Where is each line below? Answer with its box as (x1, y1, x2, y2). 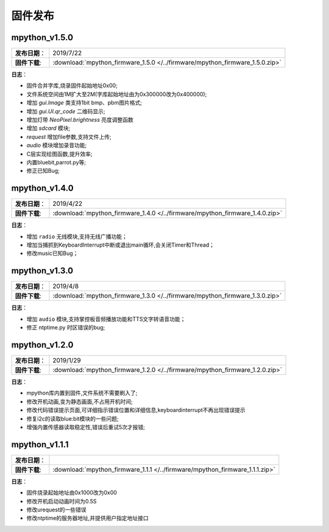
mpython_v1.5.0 (11, 32, 73, 43)
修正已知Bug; (26, 167, 60, 175)
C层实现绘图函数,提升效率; (26, 150, 93, 158)
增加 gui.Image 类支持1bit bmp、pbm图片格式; (26, 99, 143, 107)
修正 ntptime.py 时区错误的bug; (26, 324, 105, 331)
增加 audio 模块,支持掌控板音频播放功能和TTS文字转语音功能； (26, 315, 186, 323)
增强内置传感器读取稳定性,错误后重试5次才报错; (26, 423, 146, 430)
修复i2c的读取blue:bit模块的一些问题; (26, 415, 119, 422)
